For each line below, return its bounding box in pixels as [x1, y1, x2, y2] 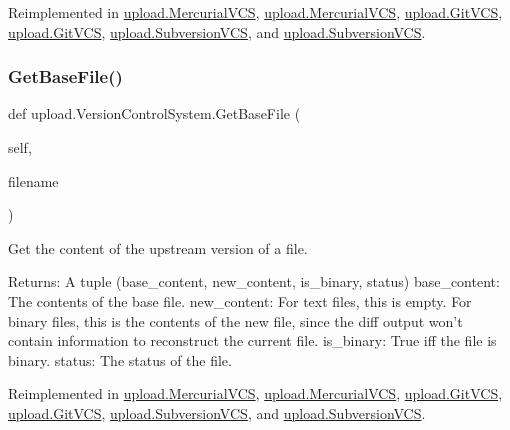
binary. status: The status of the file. [8, 349, 232, 370]
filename [8, 170, 59, 191]
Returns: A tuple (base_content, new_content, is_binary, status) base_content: [8, 271, 500, 292]
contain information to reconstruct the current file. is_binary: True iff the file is [8, 330, 497, 351]
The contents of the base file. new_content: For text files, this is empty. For [8, 290, 472, 311]
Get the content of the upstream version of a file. [8, 237, 308, 258]
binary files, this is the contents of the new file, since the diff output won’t [8, 310, 463, 331]
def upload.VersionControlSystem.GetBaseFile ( [8, 103, 301, 124]
